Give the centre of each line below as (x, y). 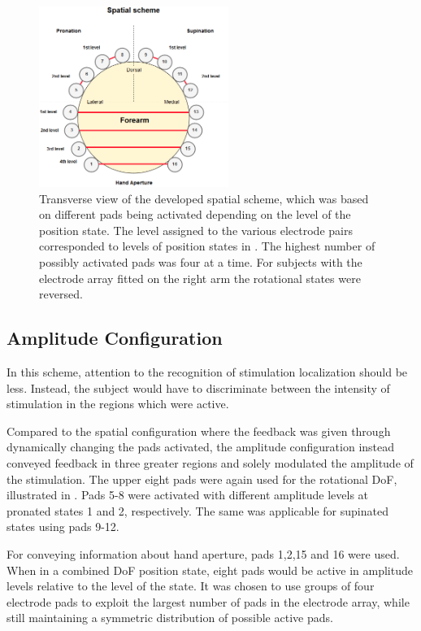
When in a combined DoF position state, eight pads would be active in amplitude (210, 570)
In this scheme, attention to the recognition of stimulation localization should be (207, 371)
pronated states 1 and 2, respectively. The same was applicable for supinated (197, 510)
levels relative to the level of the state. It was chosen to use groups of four (191, 586)
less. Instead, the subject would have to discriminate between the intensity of (198, 387)
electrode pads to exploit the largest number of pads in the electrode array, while (208, 601)
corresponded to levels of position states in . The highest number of (207, 246)
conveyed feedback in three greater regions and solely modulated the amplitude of (210, 462)
